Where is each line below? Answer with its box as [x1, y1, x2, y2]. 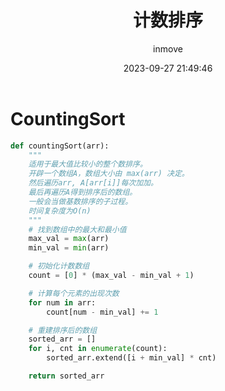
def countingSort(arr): [10, 141, 110, 151]
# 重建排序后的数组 [28, 325, 98, 335]
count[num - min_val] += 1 [46, 307, 159, 317]
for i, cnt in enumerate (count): [28, 344, 168, 354]
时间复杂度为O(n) [28, 206, 92, 216]
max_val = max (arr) [28, 234, 110, 244]
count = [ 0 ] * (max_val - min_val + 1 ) [28, 271, 195, 281]
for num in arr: [28, 297, 97, 308]
